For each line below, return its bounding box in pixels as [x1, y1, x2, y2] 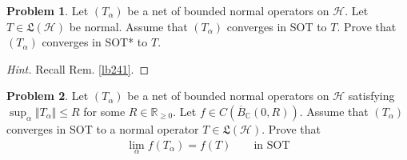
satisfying [348, 87, 395, 104]
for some [83, 102, 126, 119]
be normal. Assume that [69, 18, 188, 34]
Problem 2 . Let [6, 87, 89, 104]
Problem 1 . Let [6, 2, 89, 18]
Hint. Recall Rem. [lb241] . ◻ [6, 60, 150, 77]
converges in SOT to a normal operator [6, 120, 199, 137]
